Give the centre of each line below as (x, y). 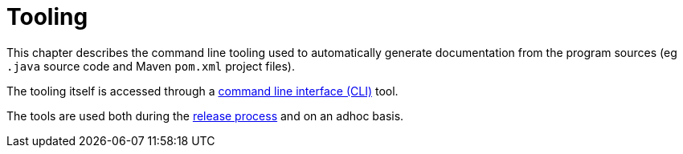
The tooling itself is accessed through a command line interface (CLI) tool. (202, 91)
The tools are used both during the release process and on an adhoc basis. (205, 115)
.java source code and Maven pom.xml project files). (151, 66)
